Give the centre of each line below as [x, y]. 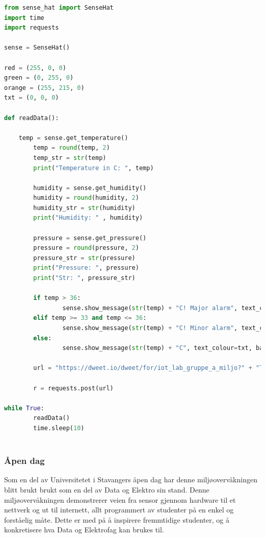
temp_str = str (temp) [70, 158]
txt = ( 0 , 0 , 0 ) [32, 98]
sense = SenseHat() [37, 48]
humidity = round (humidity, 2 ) [86, 198]
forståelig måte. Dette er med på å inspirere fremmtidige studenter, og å [117, 519]
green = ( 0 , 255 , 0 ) [39, 78]
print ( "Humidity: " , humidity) [88, 218]
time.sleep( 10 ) [59, 428]
